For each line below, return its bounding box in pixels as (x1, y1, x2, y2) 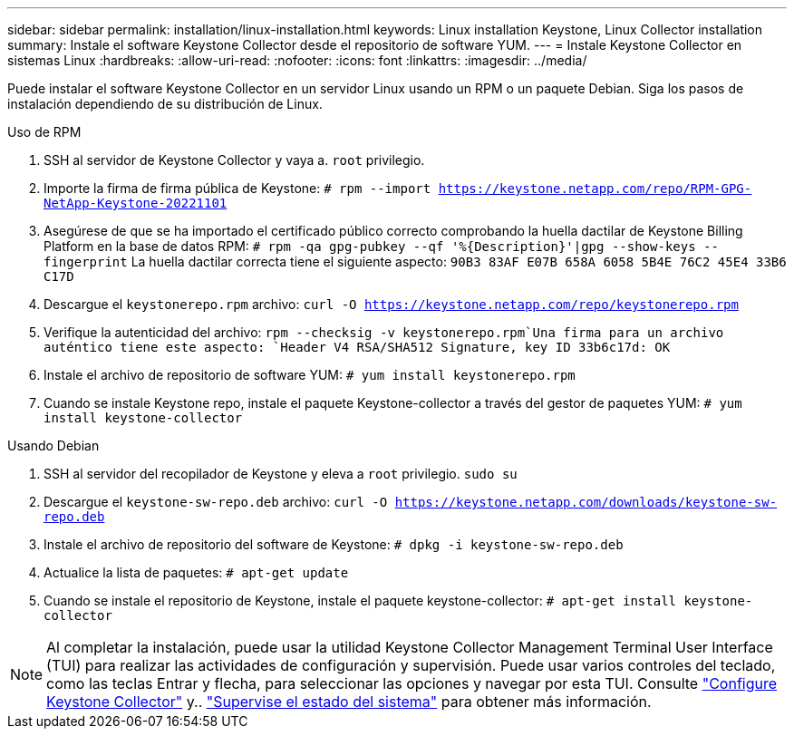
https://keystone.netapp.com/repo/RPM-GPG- (438, 181, 752, 196)
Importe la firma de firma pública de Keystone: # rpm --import (44, 180, 431, 196)
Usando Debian (7, 438, 100, 453)
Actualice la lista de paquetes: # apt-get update (44, 565, 349, 580)
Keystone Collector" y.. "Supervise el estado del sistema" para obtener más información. (46, 692, 652, 711)
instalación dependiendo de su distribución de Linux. (7, 96, 323, 111)
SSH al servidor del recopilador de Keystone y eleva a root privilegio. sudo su (44, 466, 518, 481)
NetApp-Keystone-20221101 (44, 196, 228, 210)
